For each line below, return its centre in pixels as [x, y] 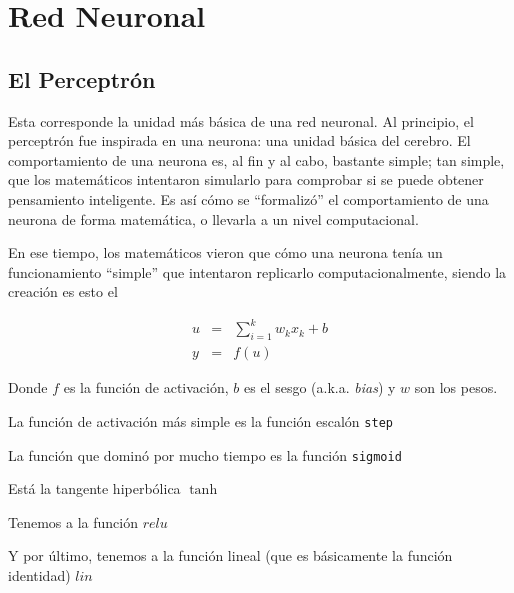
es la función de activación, [146, 387]
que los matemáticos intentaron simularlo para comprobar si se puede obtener [246, 179]
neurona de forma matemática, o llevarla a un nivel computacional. [213, 218]
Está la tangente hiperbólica [94, 488]
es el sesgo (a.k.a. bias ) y [320, 387]
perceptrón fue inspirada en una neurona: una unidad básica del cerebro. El [239, 140]
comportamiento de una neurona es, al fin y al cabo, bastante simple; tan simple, [256, 159]
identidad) [39, 574]
